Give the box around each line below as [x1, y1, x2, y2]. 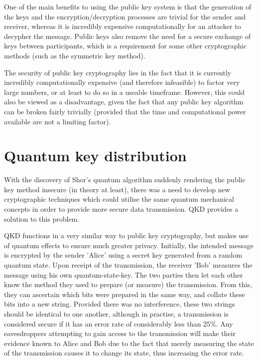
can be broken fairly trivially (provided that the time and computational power [4, 106, 246, 116]
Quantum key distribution [4, 145, 187, 166]
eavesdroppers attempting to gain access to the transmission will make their [4, 328, 236, 339]
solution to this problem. [4, 213, 80, 224]
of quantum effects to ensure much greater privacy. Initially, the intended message [4, 240, 254, 250]
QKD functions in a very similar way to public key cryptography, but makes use [4, 230, 249, 241]
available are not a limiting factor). [4, 116, 111, 126]
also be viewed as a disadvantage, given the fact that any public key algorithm [4, 96, 244, 107]
